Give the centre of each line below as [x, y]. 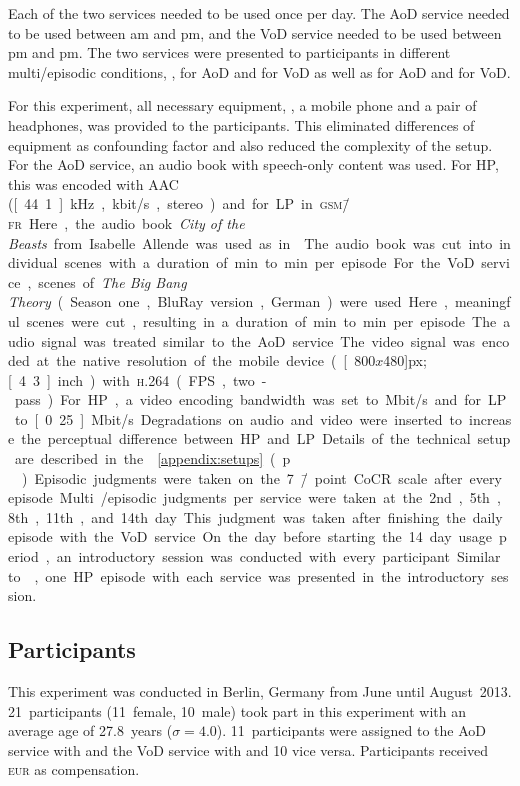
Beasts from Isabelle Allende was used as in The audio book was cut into [250, 242]
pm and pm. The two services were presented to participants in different [229, 52]
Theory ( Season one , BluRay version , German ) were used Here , [228, 301]
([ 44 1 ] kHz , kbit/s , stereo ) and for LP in [160, 203]
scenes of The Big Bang [112, 281]
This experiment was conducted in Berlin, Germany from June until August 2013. [260, 691]
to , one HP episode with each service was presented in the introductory [246, 575]
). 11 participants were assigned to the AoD [351, 730]
